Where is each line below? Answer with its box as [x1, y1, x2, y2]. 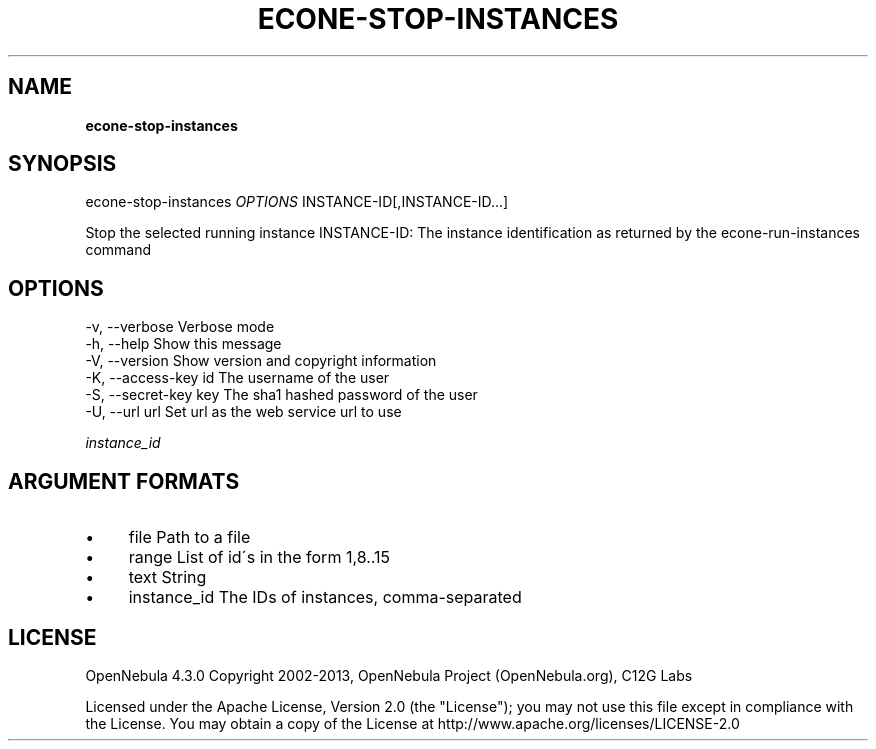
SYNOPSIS [8, 151, 117, 177]
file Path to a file [128, 527, 251, 548]
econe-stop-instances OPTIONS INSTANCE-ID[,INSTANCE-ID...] [85, 193, 509, 211]
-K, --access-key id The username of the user [85, 369, 390, 387]
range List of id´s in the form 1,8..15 [128, 547, 391, 568]
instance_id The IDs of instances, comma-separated [128, 587, 522, 608]
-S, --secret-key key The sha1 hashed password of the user [85, 386, 478, 404]
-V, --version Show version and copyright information [85, 352, 437, 370]
